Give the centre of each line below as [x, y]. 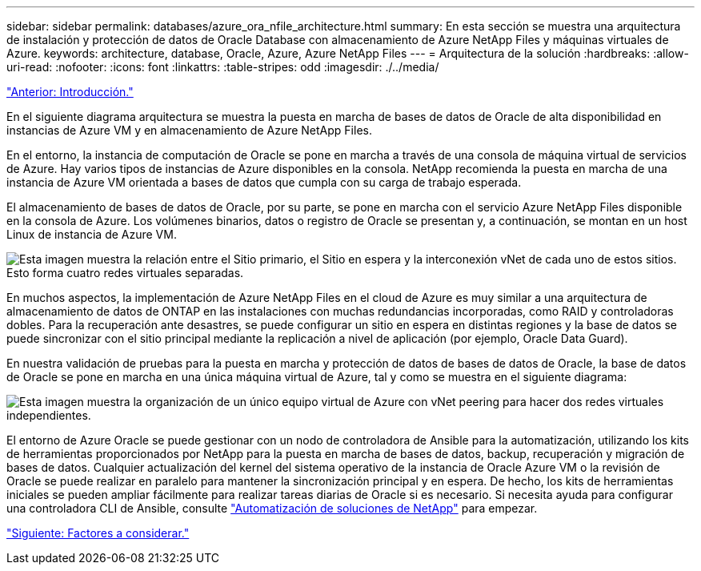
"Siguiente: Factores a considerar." [98, 533]
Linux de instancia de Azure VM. [92, 234]
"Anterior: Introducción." [70, 92]
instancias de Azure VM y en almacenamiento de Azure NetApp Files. [189, 130]
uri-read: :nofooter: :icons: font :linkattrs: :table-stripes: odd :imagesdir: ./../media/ [223, 67]
